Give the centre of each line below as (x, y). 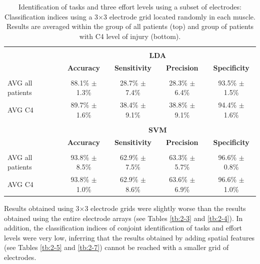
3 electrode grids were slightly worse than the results (165, 208)
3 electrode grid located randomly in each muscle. (179, 16)
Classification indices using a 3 (51, 16)
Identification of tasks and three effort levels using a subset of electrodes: (130, 6)
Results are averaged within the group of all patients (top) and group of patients (130, 26)
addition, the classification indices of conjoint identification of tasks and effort (123, 228)
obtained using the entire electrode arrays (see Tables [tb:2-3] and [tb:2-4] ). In (123, 218)
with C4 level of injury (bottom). (130, 36)
